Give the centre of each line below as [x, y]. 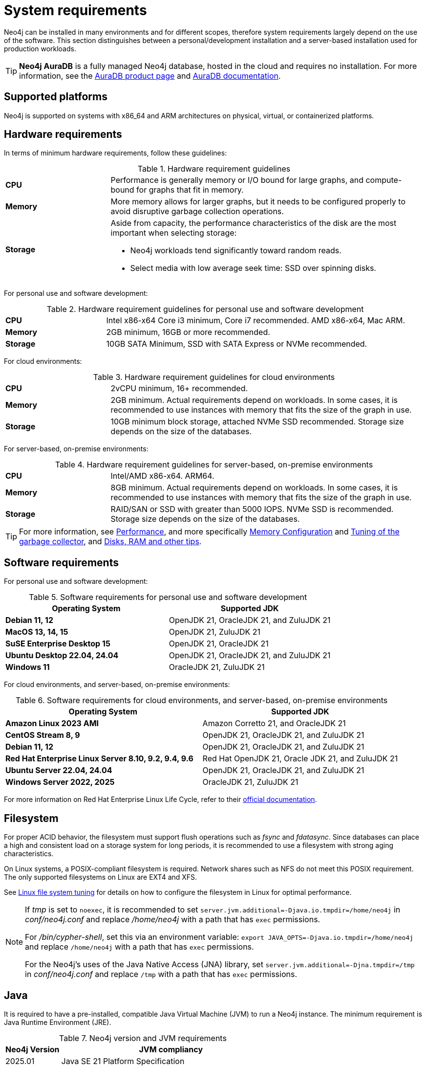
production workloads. [40, 48]
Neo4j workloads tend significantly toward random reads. [236, 251]
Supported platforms [56, 97]
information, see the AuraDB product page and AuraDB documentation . [150, 76]
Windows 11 [28, 667]
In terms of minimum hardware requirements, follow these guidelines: [116, 153]
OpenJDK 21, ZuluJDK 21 [214, 632]
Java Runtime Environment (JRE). [58, 1022]
